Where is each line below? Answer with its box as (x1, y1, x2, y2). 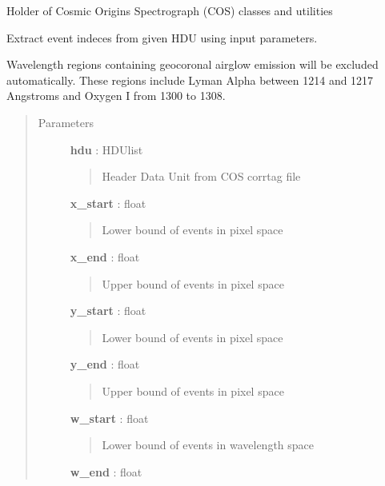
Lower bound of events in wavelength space (102, 436, 315, 453)
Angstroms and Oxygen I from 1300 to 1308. (6, 87, 226, 104)
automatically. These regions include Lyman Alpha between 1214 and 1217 (6, 71, 374, 88)
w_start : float (70, 409, 149, 426)
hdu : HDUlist (70, 141, 143, 157)
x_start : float (70, 194, 146, 211)
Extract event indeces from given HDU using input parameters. (6, 29, 318, 46)
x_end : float (70, 248, 140, 265)
